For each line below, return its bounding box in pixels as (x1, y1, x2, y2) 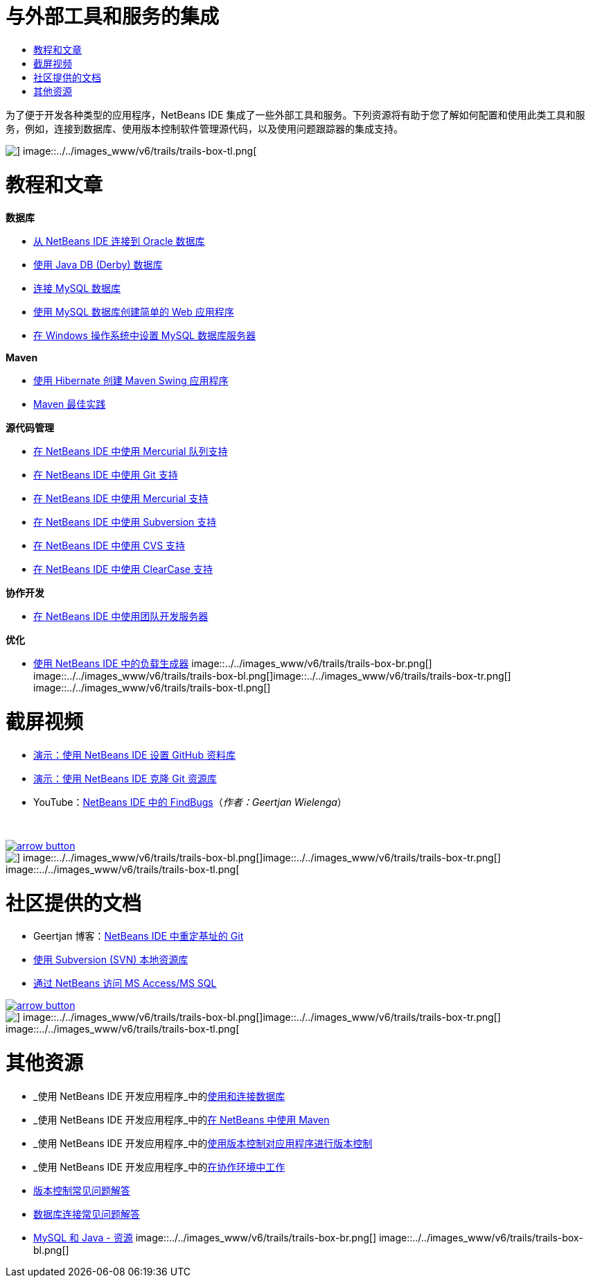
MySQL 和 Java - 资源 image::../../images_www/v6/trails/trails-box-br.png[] (33, 1231, 376, 1243)
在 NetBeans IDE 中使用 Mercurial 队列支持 (33, 445, 228, 458)
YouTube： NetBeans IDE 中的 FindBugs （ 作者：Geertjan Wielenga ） (33, 795, 347, 808)
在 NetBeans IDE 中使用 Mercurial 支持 (33, 492, 209, 505)
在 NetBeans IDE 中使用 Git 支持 (33, 469, 178, 481)
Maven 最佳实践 (33, 398, 106, 411)
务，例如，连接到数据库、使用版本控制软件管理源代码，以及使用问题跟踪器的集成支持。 (6, 122, 403, 135)
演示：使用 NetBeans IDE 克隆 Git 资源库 (33, 772, 217, 784)
